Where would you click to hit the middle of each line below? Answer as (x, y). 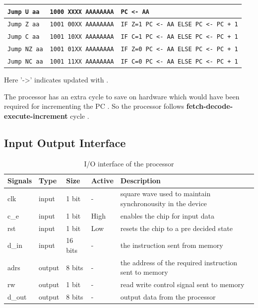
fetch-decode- (209, 106)
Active (102, 181)
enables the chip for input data (167, 215)
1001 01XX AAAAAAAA (82, 49)
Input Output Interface (65, 143)
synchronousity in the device (163, 203)
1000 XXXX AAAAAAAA (82, 12)
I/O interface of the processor (129, 163)
